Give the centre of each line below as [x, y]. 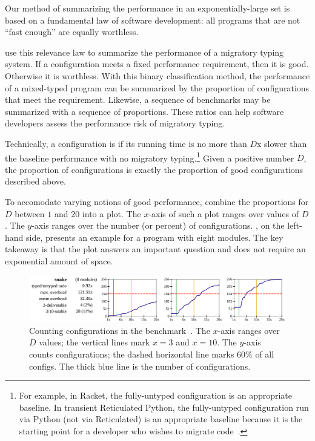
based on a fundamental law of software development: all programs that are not [153, 20]
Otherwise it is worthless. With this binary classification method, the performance [157, 75]
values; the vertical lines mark [94, 342]
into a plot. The [111, 213]
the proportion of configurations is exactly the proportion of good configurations [154, 169]
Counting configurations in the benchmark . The [120, 330]
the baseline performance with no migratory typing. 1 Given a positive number [150, 157]
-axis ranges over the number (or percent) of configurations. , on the [158, 225]
